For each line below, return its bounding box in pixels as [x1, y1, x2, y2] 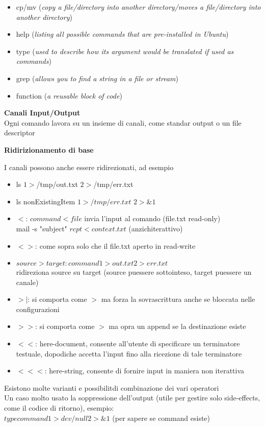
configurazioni [16, 303, 60, 314]
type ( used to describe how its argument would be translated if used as [16, 45, 234, 56]
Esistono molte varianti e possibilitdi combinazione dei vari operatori [4, 382, 219, 393]
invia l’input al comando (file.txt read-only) [84, 213, 221, 224]
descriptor [4, 127, 35, 138]
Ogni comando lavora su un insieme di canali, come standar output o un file [4, 117, 242, 128]
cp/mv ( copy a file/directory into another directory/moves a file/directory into [16, 2, 261, 12]
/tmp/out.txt [36, 179, 78, 189]
